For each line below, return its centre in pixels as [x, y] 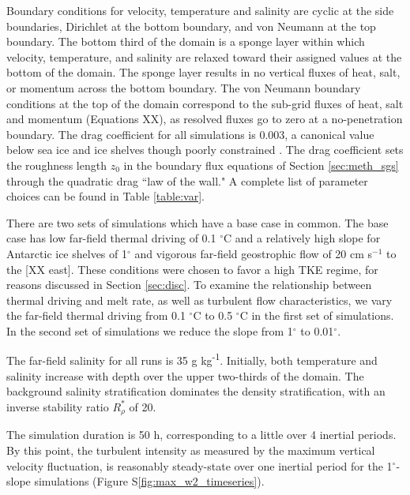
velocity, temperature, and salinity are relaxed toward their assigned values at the [204, 56]
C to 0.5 [213, 315]
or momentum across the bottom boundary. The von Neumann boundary [184, 87]
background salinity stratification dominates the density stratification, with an [196, 391]
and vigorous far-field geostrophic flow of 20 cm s [254, 253]
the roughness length [56, 165]
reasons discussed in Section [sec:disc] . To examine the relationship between [189, 285]
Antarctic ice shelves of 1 [67, 253]
